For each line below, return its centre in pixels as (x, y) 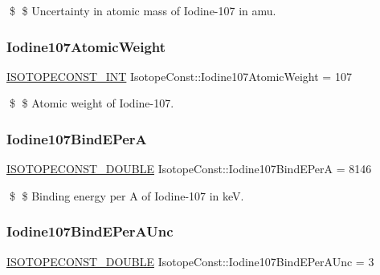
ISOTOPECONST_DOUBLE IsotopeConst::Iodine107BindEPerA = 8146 (189, 169)
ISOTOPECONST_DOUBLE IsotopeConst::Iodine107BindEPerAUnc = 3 (190, 261)
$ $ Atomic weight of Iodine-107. (92, 103)
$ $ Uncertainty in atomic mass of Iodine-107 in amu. (143, 10)
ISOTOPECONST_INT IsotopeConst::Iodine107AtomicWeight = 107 (179, 76)
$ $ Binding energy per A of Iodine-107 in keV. (127, 195)
